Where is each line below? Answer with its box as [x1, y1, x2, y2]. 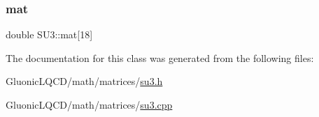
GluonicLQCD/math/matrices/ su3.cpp [6, 97, 173, 111]
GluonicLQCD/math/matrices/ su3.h [6, 74, 163, 88]
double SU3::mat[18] [6, 27, 93, 42]
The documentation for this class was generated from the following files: [6, 50, 314, 65]
